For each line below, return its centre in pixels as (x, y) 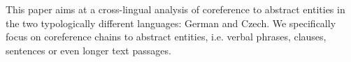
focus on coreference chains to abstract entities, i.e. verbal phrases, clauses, (166, 37)
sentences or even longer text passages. (88, 50)
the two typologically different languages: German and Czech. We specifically (171, 23)
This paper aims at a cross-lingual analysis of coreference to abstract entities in (175, 9)
